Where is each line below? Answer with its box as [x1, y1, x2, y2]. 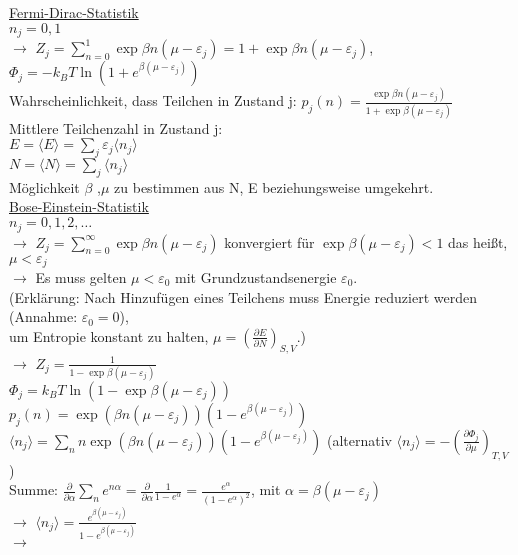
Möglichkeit [9, 176, 80, 197]
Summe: [9, 479, 58, 500]
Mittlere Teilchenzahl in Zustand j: [9, 117, 223, 138]
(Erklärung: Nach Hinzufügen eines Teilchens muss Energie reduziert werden [9, 286, 477, 307]
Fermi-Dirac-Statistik [9, 2, 139, 22]
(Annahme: [9, 306, 78, 327]
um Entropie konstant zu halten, [9, 325, 209, 346]
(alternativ [326, 429, 392, 450]
